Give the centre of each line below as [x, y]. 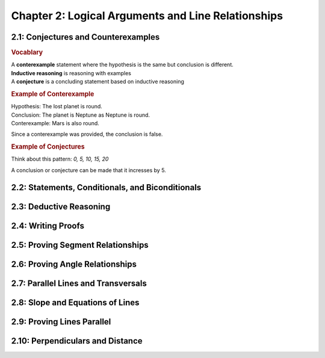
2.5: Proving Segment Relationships [80, 245]
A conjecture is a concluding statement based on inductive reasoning [98, 82]
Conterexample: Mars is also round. [55, 123]
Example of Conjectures [48, 147]
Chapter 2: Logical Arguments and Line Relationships [147, 16]
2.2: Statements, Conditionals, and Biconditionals [106, 187]
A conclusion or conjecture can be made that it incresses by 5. [89, 170]
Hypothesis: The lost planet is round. [57, 106]
